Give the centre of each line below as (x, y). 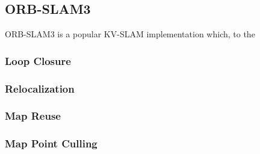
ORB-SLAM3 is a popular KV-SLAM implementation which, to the (130, 34)
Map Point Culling (51, 143)
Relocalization (40, 88)
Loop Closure (38, 60)
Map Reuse (33, 116)
